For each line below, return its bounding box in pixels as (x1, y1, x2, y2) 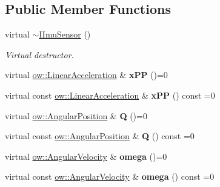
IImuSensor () (39, 28, 91, 41)
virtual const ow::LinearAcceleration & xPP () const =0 (5, 88, 215, 101)
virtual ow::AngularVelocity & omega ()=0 (5, 149, 167, 162)
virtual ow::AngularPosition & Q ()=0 (5, 109, 147, 122)
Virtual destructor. (5, 48, 74, 61)
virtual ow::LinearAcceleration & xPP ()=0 (5, 68, 168, 81)
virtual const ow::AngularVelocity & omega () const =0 (5, 170, 215, 183)
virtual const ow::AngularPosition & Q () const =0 (5, 130, 195, 142)
